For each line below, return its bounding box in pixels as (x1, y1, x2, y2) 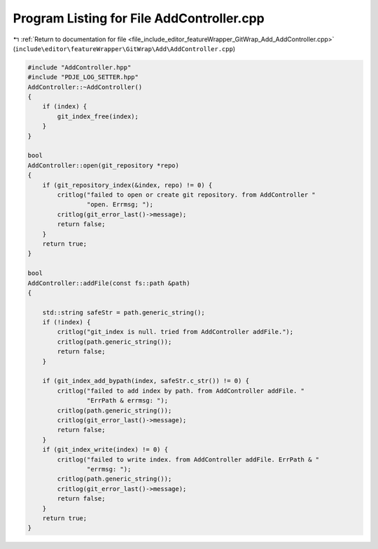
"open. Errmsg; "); (86, 200, 154, 209)
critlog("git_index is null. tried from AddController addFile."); (57, 328, 294, 336)
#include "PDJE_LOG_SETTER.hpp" (27, 74, 139, 81)
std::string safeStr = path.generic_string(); (42, 308, 206, 317)
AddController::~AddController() (27, 83, 143, 91)
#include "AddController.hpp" (27, 63, 132, 71)
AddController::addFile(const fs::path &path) (27, 279, 190, 287)
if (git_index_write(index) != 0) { (42, 445, 168, 454)
